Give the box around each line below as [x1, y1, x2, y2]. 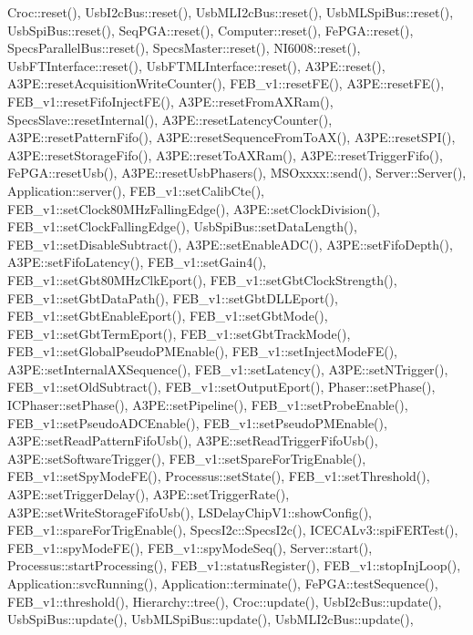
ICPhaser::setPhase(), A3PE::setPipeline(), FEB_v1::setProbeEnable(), [7, 395, 408, 415]
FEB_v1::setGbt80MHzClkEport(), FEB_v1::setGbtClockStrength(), [7, 270, 397, 289]
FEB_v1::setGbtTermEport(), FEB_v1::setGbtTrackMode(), [7, 323, 351, 343]
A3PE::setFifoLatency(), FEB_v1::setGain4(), [7, 252, 266, 271]
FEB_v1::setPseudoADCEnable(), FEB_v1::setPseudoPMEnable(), [7, 413, 387, 432]
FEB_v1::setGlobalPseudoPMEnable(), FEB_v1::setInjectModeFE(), [7, 342, 397, 361]
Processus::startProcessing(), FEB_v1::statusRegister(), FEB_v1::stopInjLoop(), [7, 556, 461, 575]
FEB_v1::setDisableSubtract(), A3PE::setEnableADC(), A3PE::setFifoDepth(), [7, 234, 453, 253]
